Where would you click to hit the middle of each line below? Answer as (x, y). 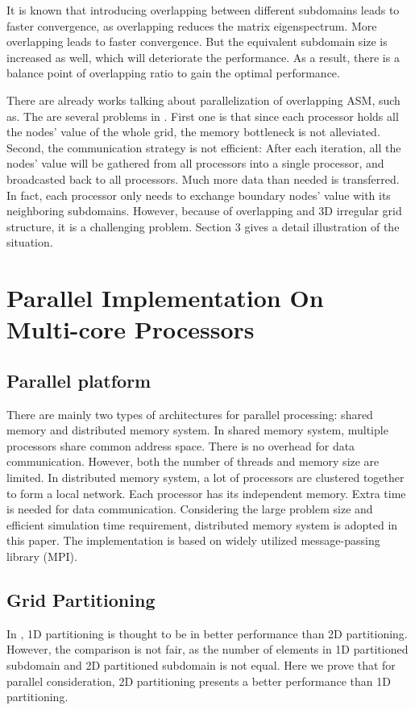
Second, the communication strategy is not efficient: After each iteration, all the (204, 147)
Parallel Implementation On (165, 298)
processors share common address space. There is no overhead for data (181, 445)
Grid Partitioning (81, 600)
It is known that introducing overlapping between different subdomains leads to (203, 10)
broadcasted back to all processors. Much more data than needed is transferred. (203, 179)
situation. (30, 242)
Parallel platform (79, 380)
